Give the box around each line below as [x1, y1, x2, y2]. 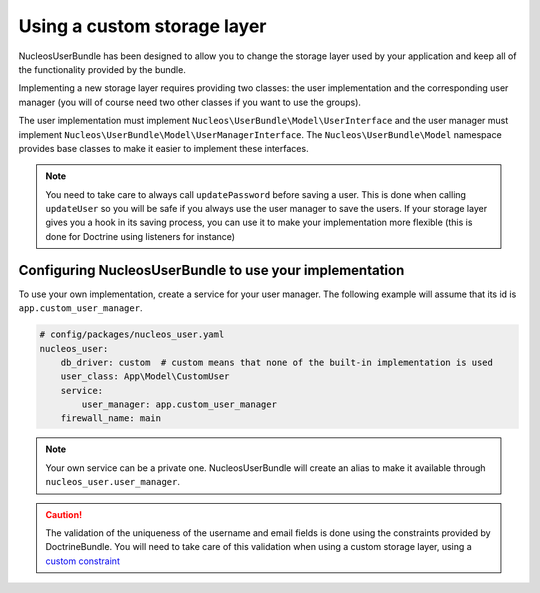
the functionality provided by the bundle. [18, 63, 187, 75]
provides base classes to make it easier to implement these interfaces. [18, 142, 309, 154]
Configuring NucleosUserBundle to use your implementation [18, 261, 405, 279]
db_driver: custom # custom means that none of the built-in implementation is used [60, 356, 494, 368]
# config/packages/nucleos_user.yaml [39, 329, 225, 340]
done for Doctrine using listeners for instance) [45, 230, 235, 242]
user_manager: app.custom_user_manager [81, 399, 277, 410]
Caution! [45, 508, 83, 520]
